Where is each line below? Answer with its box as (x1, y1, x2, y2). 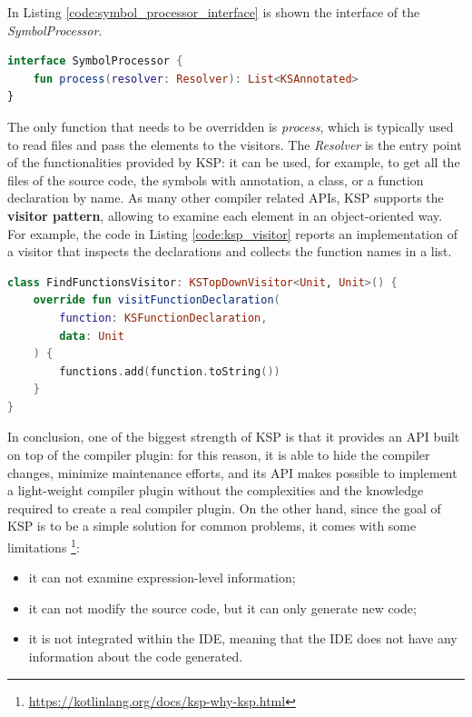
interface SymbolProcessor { (7, 55, 183, 68)
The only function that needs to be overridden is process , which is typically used (7, 116, 454, 135)
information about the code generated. (28, 647, 243, 666)
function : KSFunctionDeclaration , (59, 311, 268, 324)
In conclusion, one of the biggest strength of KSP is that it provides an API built (7, 427, 460, 446)
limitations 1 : (7, 535, 80, 556)
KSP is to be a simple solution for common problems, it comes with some (7, 516, 417, 535)
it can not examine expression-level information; (28, 568, 296, 587)
